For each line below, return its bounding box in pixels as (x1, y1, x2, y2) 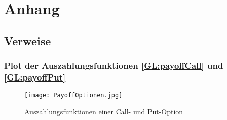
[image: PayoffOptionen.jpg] (24, 92, 123, 99)
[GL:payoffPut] (4, 71, 66, 83)
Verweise (4, 32, 51, 48)
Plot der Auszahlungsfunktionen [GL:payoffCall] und (4, 59, 223, 72)
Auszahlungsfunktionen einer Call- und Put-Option (24, 106, 183, 116)
